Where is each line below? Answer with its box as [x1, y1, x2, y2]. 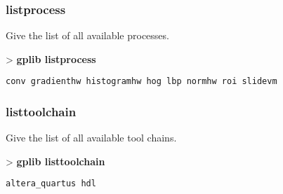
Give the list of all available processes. [6, 28, 169, 43]
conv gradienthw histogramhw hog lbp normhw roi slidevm [6, 76, 277, 87]
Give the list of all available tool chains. [6, 130, 177, 145]
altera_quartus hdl [6, 179, 96, 189]
